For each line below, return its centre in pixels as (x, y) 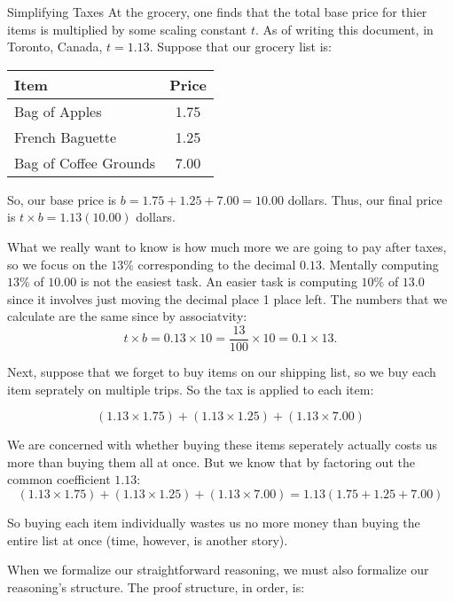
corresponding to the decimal (217, 264)
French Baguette (66, 137)
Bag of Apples (58, 111)
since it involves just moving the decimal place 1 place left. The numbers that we (227, 298)
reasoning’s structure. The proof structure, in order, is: (156, 586)
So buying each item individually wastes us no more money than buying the (214, 522)
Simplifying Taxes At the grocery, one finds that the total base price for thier (217, 12)
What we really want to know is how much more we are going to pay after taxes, (227, 246)
